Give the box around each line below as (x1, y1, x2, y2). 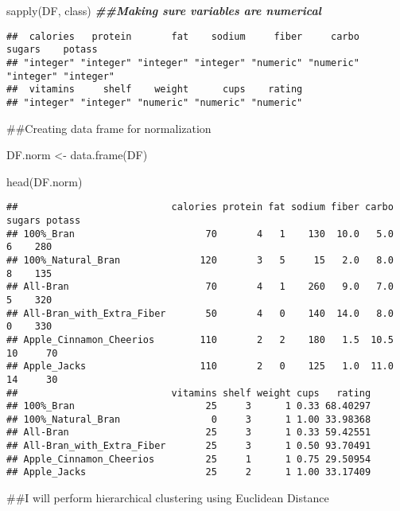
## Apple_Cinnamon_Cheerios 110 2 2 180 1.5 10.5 (6, 334, 394, 345)
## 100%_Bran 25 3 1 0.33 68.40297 (6, 400, 371, 412)
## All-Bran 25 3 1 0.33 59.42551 (6, 427, 371, 439)
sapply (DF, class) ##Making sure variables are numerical (6, 2, 321, 18)
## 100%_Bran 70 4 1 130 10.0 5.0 (6, 228, 394, 240)
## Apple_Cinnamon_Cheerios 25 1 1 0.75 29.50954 (6, 453, 371, 465)
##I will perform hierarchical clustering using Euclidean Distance (6, 490, 329, 506)
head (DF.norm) (6, 173, 83, 189)
